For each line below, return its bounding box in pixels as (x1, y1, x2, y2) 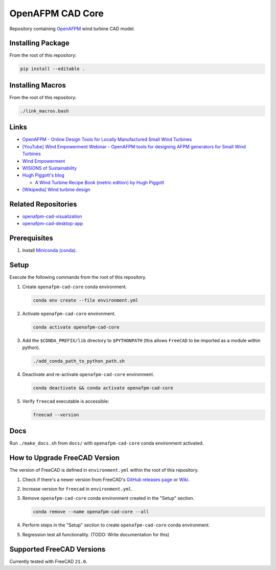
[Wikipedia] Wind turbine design (22, 187, 90, 193)
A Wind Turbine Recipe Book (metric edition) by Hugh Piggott (35, 179, 165, 185)
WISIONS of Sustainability (22, 165, 77, 171)
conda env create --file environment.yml (33, 297, 139, 303)
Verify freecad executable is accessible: (22, 398, 109, 404)
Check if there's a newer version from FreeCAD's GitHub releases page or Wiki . (22, 476, 190, 483)
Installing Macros (9, 81, 66, 90)
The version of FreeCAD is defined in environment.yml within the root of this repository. (9, 467, 199, 473)
